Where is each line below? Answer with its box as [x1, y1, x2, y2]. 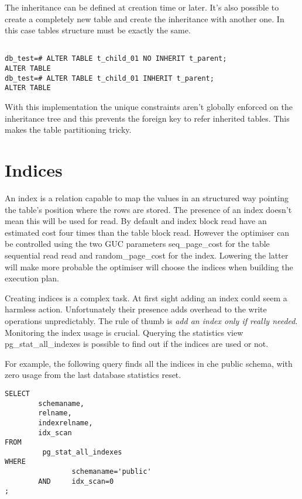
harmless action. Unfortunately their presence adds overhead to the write [5, 303, 267, 315]
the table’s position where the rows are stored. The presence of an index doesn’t [5, 203, 292, 215]
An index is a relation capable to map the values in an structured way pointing [5, 191, 289, 204]
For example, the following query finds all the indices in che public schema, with [5, 357, 293, 369]
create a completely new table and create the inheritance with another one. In [5, 12, 284, 25]
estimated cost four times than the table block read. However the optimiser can [5, 226, 290, 238]
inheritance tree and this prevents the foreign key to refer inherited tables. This [5, 112, 290, 124]
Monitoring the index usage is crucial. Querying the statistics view [5, 326, 243, 338]
